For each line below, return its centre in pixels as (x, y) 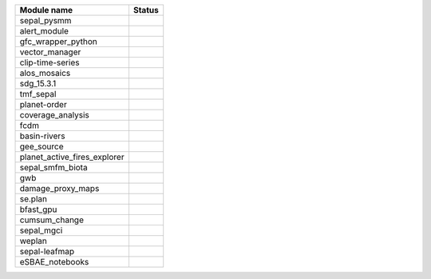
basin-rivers (42, 136)
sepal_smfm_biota (53, 167)
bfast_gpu (38, 209)
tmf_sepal (38, 94)
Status (146, 10)
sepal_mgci (41, 230)
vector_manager (50, 52)
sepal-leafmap (47, 251)
